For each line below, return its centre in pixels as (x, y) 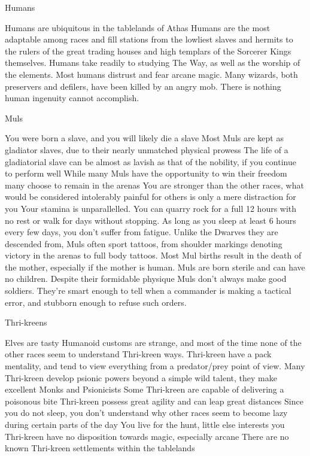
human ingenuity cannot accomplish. (72, 98)
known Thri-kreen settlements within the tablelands (100, 448)
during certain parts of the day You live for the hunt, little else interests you (145, 424)
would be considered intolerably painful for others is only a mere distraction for (151, 197)
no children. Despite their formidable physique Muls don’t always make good (146, 279)
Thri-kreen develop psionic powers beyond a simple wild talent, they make (141, 377)
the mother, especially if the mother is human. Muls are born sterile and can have (155, 267)
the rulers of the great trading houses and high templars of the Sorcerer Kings (148, 51)
